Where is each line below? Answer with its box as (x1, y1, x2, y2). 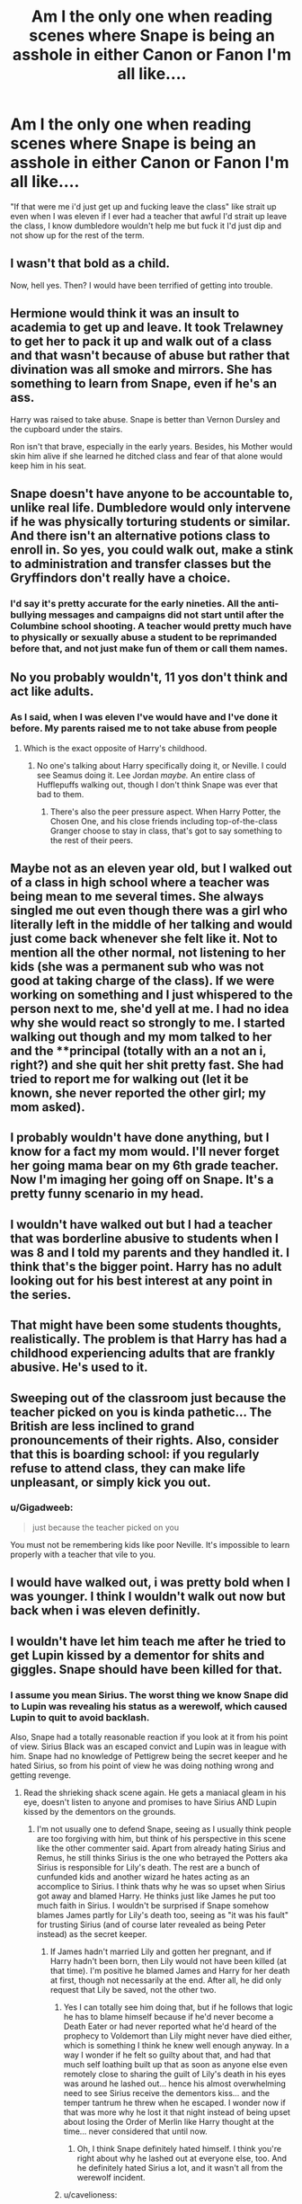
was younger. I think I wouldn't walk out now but (10, 1589, 286, 1604)
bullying (10, 609, 48, 621)
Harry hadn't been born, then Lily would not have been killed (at (49, 1955, 287, 1966)
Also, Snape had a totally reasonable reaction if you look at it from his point (10, 1731, 289, 1742)
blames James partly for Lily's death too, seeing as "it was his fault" (36, 1909, 289, 1920)
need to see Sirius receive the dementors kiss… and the (63, 2087, 271, 2098)
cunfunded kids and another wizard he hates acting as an (36, 1871, 250, 1882)
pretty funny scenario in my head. (10, 1186, 205, 1202)
